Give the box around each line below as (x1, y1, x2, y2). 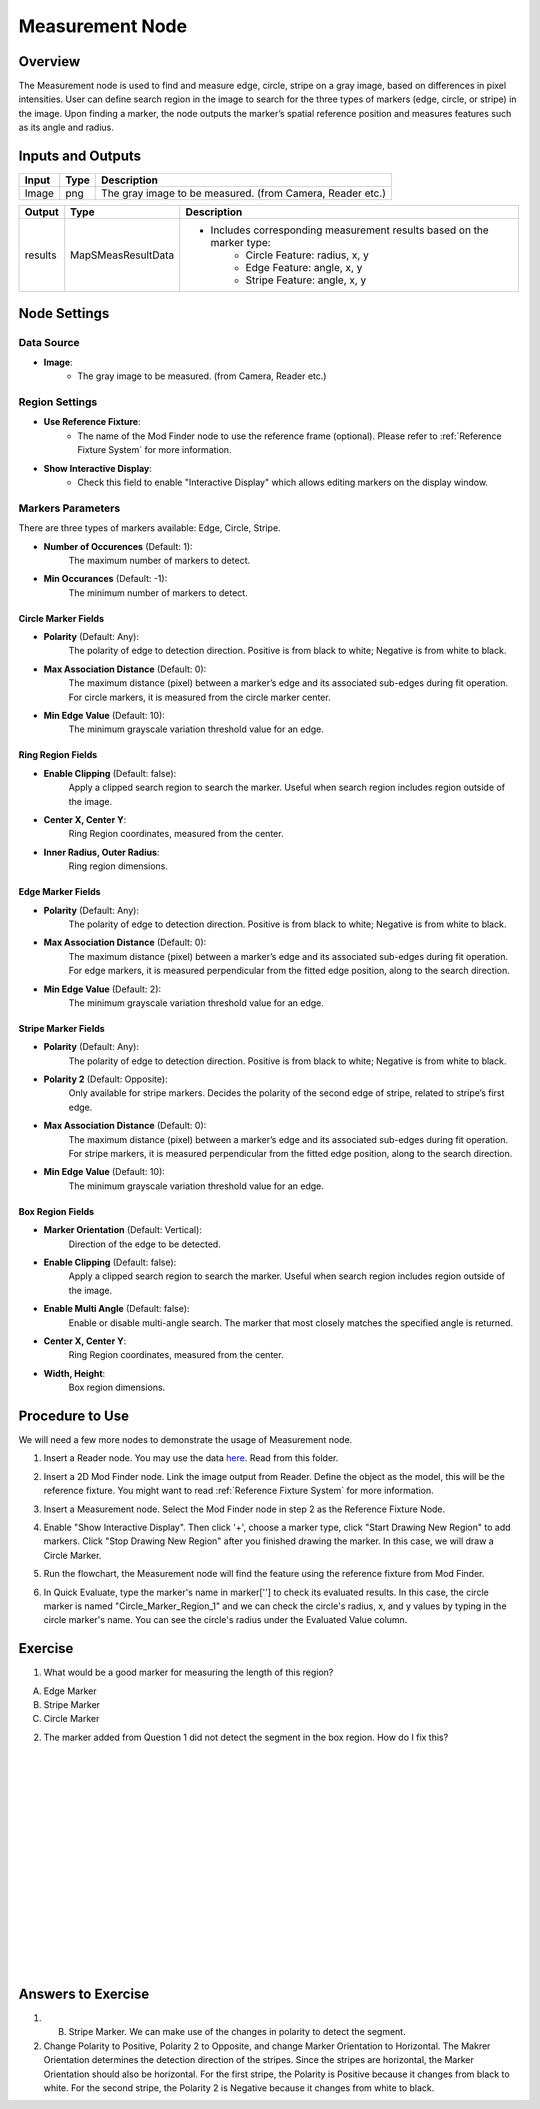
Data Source (18, 335, 80, 349)
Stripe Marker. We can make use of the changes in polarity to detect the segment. (68, 2026, 406, 2038)
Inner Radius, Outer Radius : (43, 846, 160, 858)
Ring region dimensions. (68, 860, 169, 872)
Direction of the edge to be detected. (68, 1238, 222, 1250)
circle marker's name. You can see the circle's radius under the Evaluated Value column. (43, 1614, 408, 1626)
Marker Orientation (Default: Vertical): (43, 1224, 202, 1236)
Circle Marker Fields (18, 612, 105, 624)
